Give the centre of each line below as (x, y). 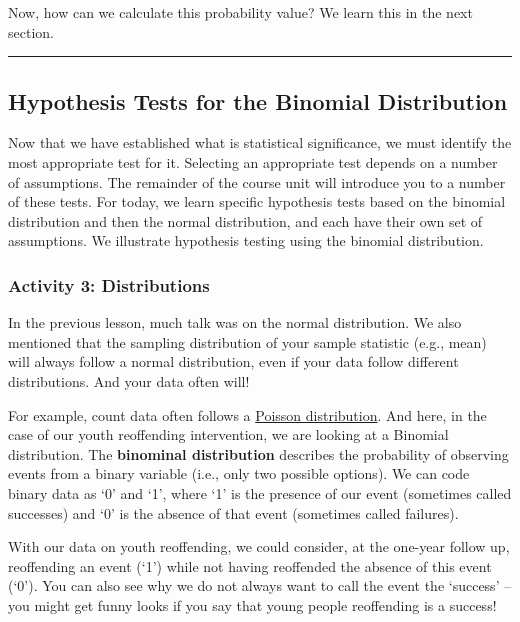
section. (31, 31)
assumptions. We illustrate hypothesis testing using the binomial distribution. (246, 240)
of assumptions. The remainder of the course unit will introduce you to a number (257, 181)
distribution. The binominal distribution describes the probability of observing (258, 453)
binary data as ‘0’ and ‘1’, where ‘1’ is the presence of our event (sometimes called (260, 492)
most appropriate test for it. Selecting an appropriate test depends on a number (253, 161)
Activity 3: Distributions (109, 284)
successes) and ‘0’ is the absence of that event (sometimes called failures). (233, 512)
